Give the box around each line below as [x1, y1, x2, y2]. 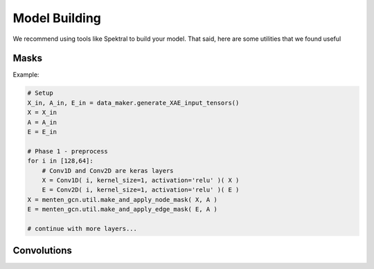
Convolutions [12, 245, 73, 257]
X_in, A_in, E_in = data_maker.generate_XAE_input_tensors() [27, 99, 240, 106]
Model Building [12, 10, 102, 26]
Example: [12, 71, 39, 79]
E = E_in [27, 128, 57, 136]
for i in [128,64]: [27, 157, 93, 165]
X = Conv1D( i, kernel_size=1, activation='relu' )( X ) [42, 176, 240, 184]
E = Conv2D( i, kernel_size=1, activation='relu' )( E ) [42, 186, 240, 194]
